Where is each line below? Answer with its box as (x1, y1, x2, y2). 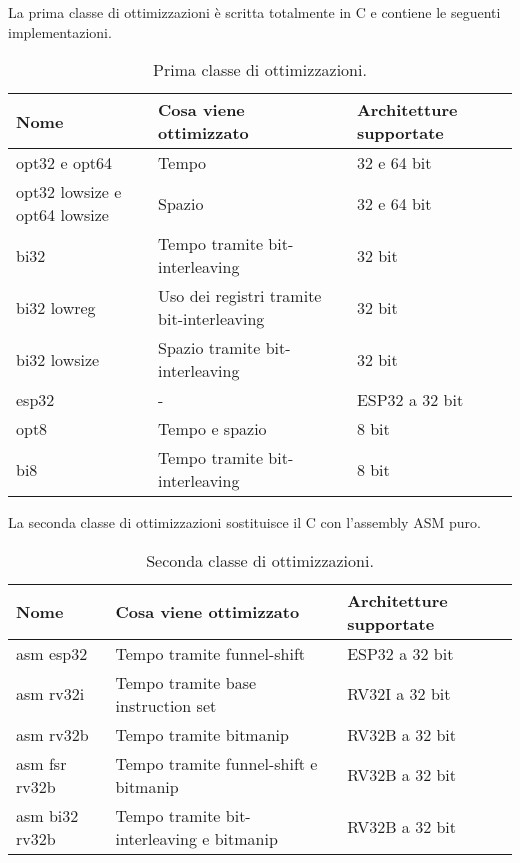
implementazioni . (8, 21, 112, 42)
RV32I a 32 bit (347, 682, 451, 706)
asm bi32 (16, 803, 79, 827)
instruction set (115, 693, 217, 717)
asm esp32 (16, 641, 88, 665)
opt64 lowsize (16, 203, 109, 227)
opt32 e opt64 (16, 151, 113, 175)
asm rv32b (16, 722, 89, 746)
